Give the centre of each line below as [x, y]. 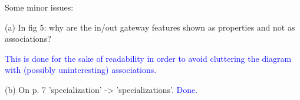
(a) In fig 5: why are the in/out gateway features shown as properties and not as [150, 27]
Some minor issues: [39, 7]
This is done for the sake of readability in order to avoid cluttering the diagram [148, 58]
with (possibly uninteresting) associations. [81, 70]
